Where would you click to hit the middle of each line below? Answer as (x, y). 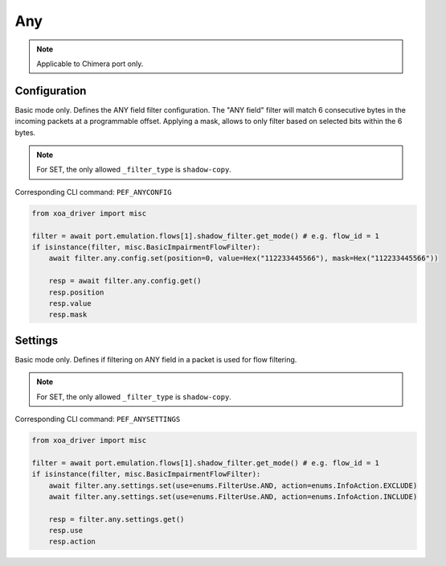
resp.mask (68, 315)
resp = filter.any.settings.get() (117, 519)
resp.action (72, 542)
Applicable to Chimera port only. (90, 64)
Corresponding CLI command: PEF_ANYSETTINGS (98, 419)
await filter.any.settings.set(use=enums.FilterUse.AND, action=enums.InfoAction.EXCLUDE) (233, 485)
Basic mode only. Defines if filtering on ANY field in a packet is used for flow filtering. (156, 359)
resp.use (66, 531)
